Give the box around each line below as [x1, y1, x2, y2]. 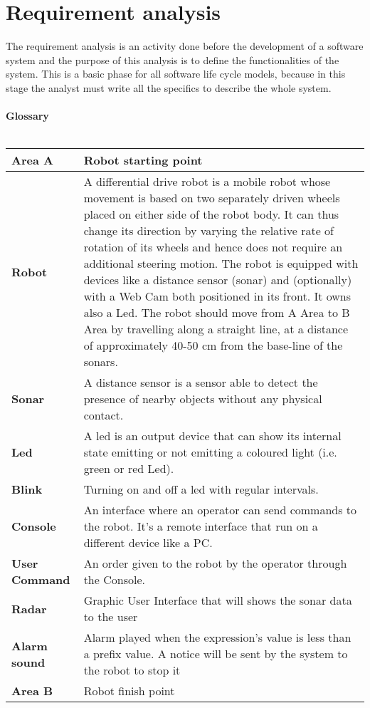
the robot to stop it [83, 662, 181, 679]
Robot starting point [83, 152, 203, 169]
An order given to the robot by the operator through [83, 555, 347, 572]
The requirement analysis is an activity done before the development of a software [6, 38, 364, 53]
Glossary [6, 108, 49, 123]
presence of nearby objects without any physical [83, 390, 322, 407]
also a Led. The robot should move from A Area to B [83, 304, 350, 321]
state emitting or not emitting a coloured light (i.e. [83, 444, 337, 461]
